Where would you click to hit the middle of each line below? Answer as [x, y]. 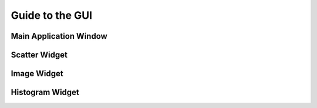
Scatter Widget [39, 55]
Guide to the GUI [52, 15]
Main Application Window [59, 36]
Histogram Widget [45, 92]
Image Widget [37, 74]
